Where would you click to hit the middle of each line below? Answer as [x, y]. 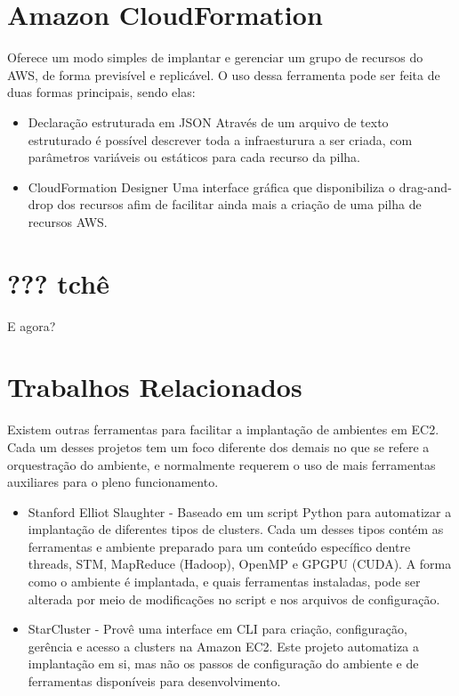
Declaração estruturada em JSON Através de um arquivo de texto [208, 121]
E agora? [32, 325]
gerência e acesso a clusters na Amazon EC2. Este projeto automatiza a [223, 646]
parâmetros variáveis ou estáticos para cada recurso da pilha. [194, 157]
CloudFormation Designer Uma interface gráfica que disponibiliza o [211, 186]
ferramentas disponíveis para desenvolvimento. [154, 681]
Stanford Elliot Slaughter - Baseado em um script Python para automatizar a [240, 511]
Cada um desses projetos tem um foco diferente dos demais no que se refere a [218, 446]
